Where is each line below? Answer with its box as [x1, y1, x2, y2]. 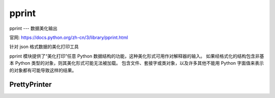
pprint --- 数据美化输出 [9, 25, 58, 31]
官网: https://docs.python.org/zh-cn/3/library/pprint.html [9, 34, 128, 40]
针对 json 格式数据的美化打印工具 [9, 43, 79, 50]
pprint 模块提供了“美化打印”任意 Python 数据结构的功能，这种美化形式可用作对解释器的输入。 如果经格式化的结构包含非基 [9, 53, 264, 59]
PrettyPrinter [9, 80, 52, 89]
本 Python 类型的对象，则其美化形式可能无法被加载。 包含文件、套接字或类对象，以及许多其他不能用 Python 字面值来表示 [9, 60, 264, 66]
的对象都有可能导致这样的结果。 [9, 67, 76, 73]
